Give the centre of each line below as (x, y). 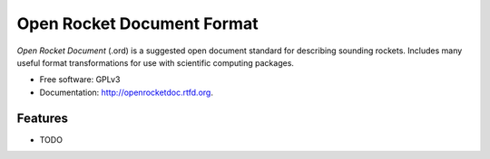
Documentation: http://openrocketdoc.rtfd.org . (126, 92)
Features (42, 118)
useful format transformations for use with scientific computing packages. (156, 62)
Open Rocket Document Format (137, 23)
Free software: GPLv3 (80, 79)
